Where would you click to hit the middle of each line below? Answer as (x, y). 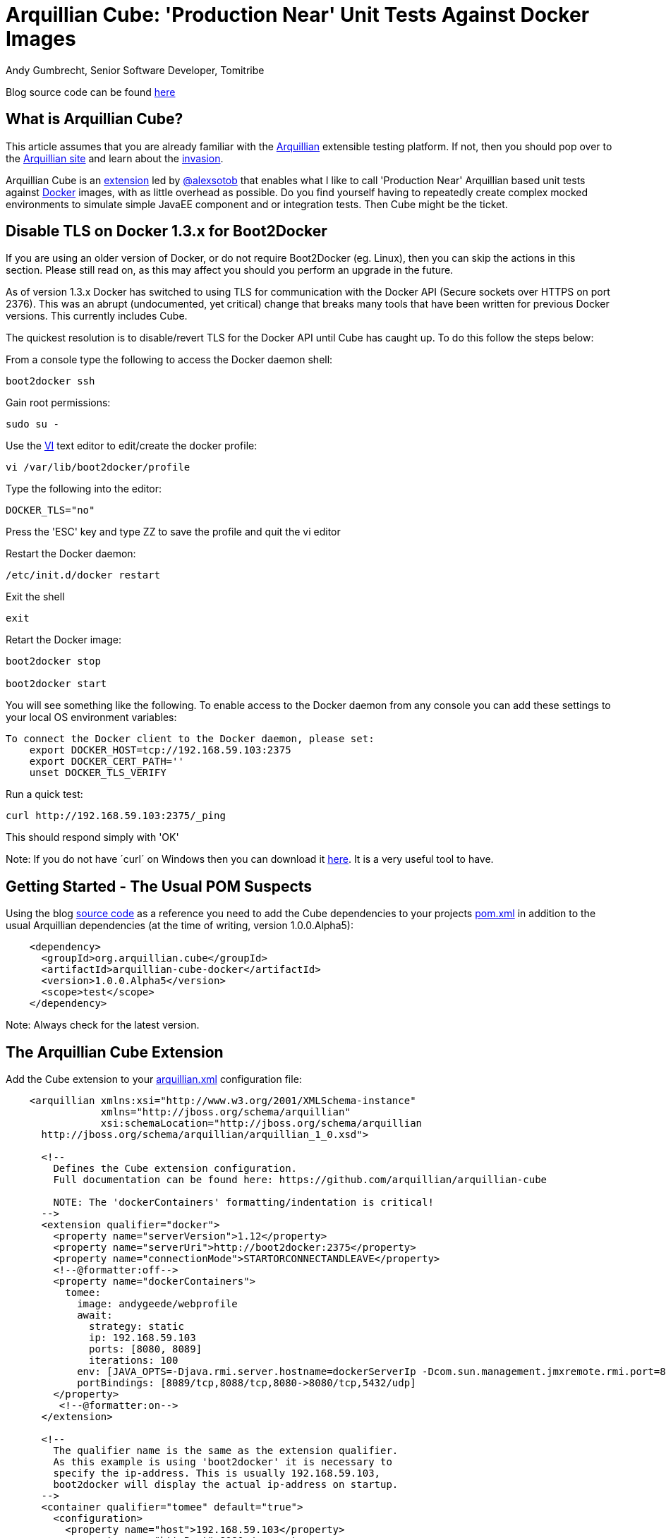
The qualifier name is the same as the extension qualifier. (226, 1451)
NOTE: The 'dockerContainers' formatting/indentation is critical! (243, 1203)
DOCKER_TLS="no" (50, 510)
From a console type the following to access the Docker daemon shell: (169, 360)
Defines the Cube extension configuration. (175, 1169)
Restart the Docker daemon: (71, 554)
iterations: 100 (134, 1361)
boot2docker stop (53, 661)
